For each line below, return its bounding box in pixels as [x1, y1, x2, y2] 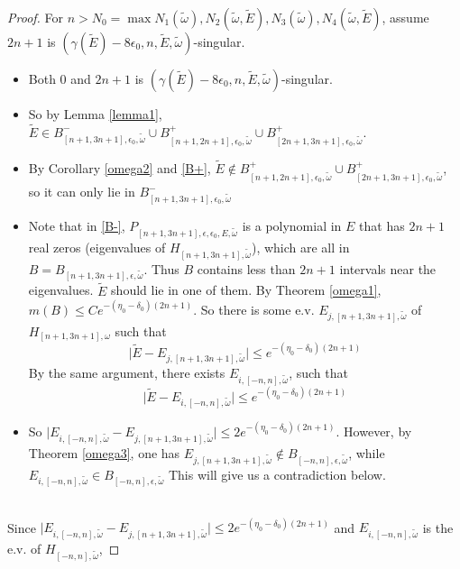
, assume [382, 8, 429, 26]
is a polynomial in [242, 216, 342, 234]
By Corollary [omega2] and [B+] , [28, 159, 211, 178]
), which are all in [251, 237, 350, 256]
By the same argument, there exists [28, 363, 225, 382]
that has [359, 216, 405, 234]
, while [348, 443, 385, 462]
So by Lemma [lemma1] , [28, 105, 162, 123]
